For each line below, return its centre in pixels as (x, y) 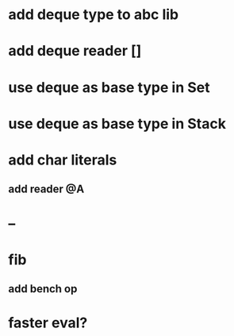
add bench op (43, 289)
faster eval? (48, 323)
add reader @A (46, 189)
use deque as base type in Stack (117, 124)
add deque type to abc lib (94, 15)
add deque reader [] (75, 51)
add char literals (63, 160)
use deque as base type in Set (109, 87)
